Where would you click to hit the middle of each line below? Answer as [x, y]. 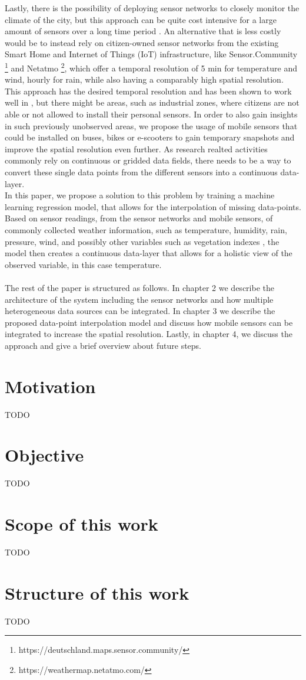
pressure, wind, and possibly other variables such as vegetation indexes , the [142, 241]
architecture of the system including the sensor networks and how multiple [139, 299]
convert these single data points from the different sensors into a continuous [141, 171]
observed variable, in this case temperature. [83, 264]
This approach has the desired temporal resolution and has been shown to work [148, 91]
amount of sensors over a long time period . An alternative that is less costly [143, 31]
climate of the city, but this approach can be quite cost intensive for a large [141, 19]
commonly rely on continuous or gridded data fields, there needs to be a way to [148, 160]
